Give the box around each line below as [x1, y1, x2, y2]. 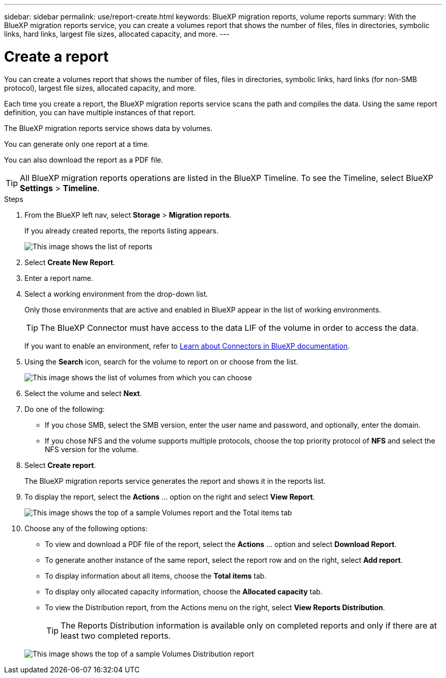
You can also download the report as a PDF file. [4, 155, 163, 164]
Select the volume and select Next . [24, 388, 142, 398]
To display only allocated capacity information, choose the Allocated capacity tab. [45, 587, 323, 596]
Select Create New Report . [24, 257, 116, 267]
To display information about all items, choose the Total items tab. [45, 571, 267, 580]
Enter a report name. [24, 273, 94, 282]
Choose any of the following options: [24, 524, 148, 533]
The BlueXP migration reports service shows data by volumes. [4, 123, 213, 133]
